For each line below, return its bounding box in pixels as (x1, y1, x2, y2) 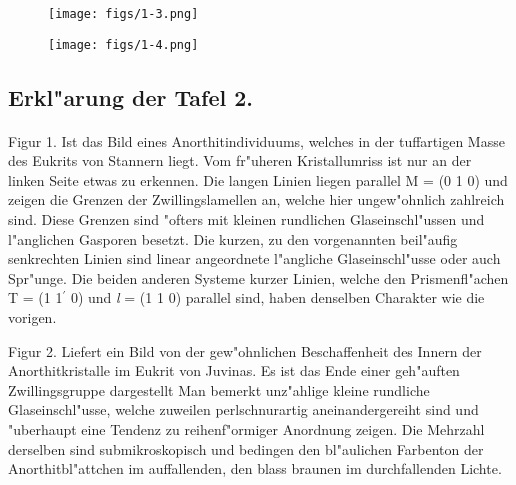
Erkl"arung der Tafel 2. (8, 81, 253, 112)
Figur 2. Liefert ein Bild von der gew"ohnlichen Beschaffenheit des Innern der (8, 340, 482, 361)
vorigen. (8, 307, 57, 328)
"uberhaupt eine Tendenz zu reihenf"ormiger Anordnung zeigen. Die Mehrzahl (8, 419, 485, 439)
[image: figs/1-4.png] (48, 37, 199, 52)
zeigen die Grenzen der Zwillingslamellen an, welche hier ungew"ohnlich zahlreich (8, 189, 505, 210)
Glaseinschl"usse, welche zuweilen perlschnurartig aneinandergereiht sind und (8, 399, 479, 420)
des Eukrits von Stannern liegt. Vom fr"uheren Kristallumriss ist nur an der (8, 150, 472, 171)
